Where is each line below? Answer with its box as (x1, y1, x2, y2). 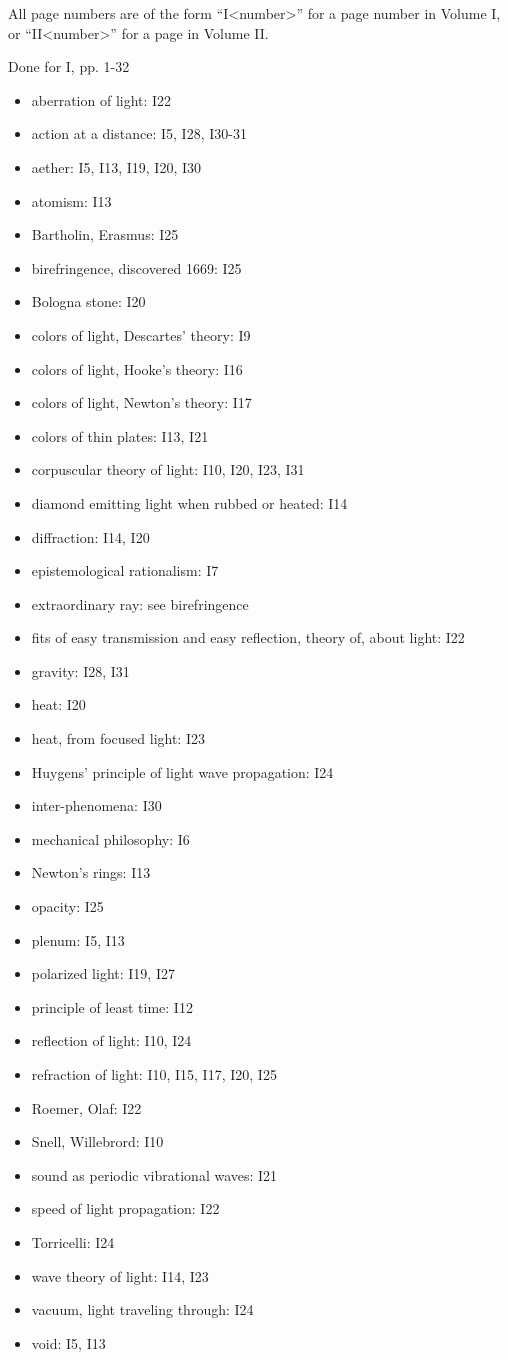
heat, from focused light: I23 (31, 728, 205, 749)
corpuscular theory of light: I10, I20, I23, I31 (31, 459, 305, 480)
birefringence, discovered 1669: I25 (31, 257, 242, 278)
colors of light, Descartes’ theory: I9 (31, 324, 251, 345)
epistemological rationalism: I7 (31, 560, 219, 581)
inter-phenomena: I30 (31, 795, 162, 816)
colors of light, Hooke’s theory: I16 (31, 358, 243, 379)
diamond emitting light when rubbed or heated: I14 (31, 492, 348, 513)
